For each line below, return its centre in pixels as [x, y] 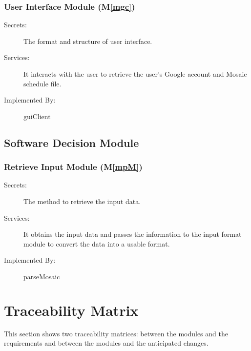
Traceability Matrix [71, 310]
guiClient [37, 116]
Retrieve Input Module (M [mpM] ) [73, 167]
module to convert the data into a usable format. [97, 243]
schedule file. [42, 83]
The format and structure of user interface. [88, 41]
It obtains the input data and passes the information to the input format [133, 234]
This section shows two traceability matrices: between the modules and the [116, 333]
